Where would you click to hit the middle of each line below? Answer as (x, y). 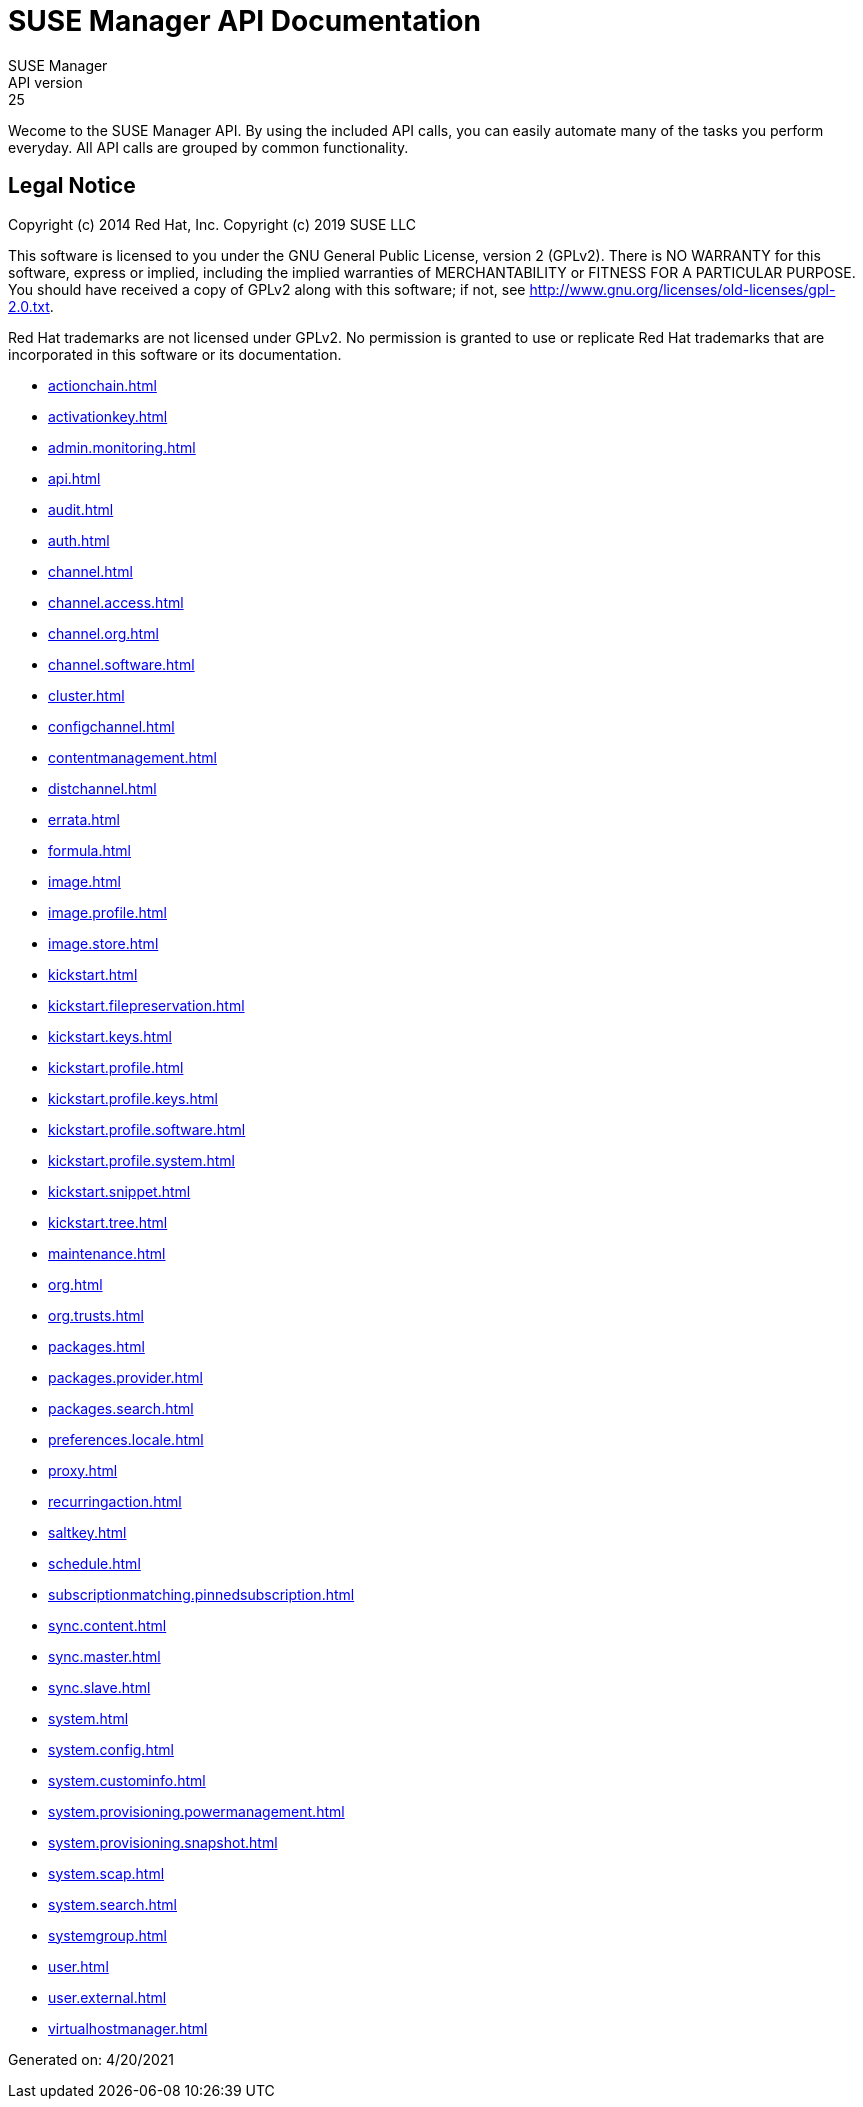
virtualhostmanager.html (128, 2028)
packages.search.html (121, 1408)
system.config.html (111, 1749)
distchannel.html (102, 788)
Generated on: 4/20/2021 (91, 2059)
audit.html (81, 509)
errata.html (84, 819)
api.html (74, 478)
